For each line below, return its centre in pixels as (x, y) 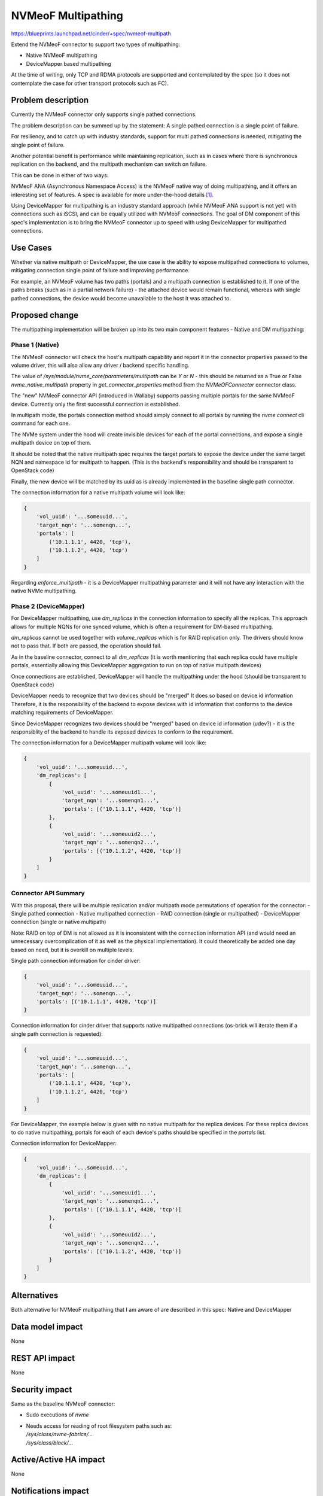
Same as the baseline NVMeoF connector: (63, 1404)
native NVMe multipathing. (44, 591)
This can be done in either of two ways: (60, 175)
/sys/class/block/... (50, 1443)
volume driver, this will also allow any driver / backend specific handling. (100, 365)
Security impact (42, 1389)
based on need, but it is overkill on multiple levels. (73, 950)
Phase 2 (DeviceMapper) (48, 606)
